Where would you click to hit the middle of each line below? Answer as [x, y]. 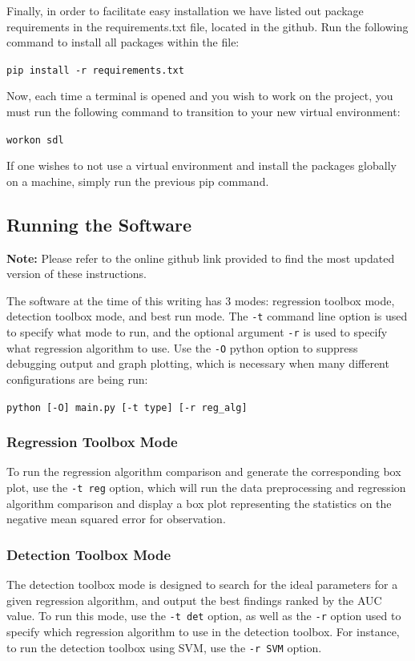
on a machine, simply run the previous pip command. [138, 181]
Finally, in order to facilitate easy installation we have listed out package [185, 10]
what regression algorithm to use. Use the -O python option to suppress [182, 347]
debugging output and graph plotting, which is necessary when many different [198, 363]
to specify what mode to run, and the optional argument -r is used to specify [197, 332]
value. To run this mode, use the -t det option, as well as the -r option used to [204, 616]
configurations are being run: [77, 379]
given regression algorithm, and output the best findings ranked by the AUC [194, 600]
